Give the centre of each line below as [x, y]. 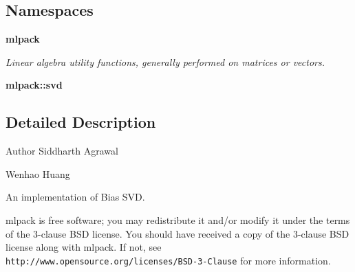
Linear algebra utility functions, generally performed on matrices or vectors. [165, 61]
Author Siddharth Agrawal [62, 151]
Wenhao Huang [38, 173]
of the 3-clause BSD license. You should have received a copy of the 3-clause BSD [177, 233]
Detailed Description [81, 122]
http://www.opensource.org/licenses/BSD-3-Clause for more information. [168, 260]
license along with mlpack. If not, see [84, 247]
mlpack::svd [34, 85]
